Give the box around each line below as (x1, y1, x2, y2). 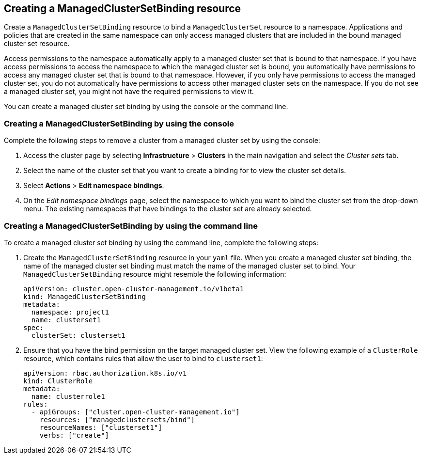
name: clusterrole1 (31, 392, 105, 400)
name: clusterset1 (31, 316, 101, 324)
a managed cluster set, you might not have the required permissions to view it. (4, 87, 254, 96)
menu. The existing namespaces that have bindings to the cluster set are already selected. (23, 205, 312, 213)
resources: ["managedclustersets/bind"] (39, 415, 195, 424)
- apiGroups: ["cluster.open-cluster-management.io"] (31, 408, 240, 416)
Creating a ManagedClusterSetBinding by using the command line (4, 221, 258, 231)
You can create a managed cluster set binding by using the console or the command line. (4, 102, 288, 111)
